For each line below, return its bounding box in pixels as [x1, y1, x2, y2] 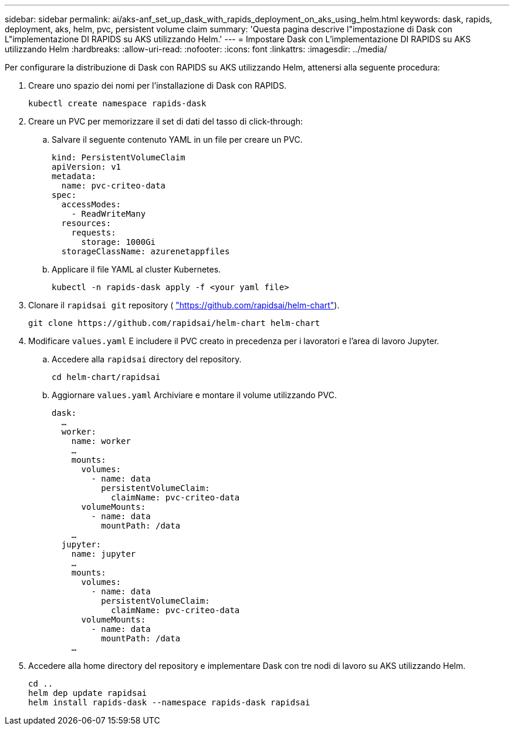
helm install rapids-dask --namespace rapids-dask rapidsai [28, 698, 310, 707]
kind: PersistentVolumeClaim [52, 153, 185, 162]
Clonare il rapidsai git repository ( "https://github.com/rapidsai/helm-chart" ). [28, 300, 340, 310]
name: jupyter [71, 549, 136, 559]
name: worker [71, 436, 131, 446]
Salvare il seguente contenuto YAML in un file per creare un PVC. [52, 134, 303, 144]
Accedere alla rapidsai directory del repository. [52, 354, 242, 364]
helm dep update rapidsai [28, 688, 147, 698]
